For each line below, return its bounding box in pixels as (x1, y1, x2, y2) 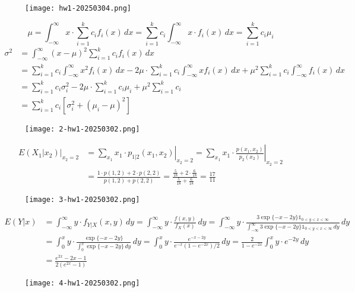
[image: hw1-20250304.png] (25, 4, 131, 12)
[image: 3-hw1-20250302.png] (25, 195, 140, 204)
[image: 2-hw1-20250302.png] (25, 124, 140, 133)
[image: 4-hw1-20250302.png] (25, 278, 140, 287)
